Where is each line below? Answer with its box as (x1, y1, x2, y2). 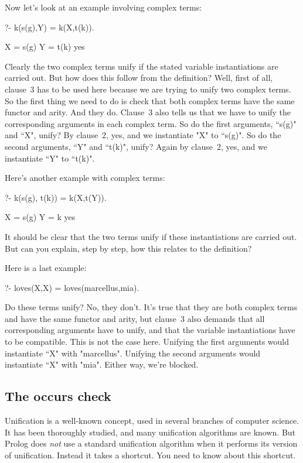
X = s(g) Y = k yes (5, 211, 76, 223)
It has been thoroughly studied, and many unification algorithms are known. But (5, 426, 296, 438)
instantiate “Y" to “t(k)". (5, 152, 95, 164)
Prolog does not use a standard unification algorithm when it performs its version (5, 437, 298, 450)
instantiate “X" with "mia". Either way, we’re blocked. (5, 358, 199, 371)
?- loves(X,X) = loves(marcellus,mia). (5, 281, 139, 293)
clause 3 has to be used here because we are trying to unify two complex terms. (5, 83, 291, 95)
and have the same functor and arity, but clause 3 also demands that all (5, 312, 265, 324)
